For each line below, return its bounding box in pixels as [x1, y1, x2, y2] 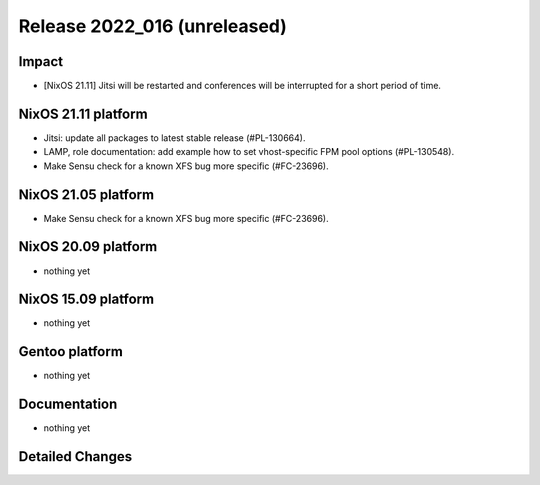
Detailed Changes [18, 448, 133, 465]
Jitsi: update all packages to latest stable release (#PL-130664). [43, 131, 306, 144]
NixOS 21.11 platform [18, 105, 149, 122]
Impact [18, 53, 64, 70]
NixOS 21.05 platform [18, 186, 155, 203]
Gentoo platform [18, 343, 124, 360]
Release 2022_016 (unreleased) [18, 15, 287, 37]
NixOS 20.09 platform [18, 238, 158, 255]
